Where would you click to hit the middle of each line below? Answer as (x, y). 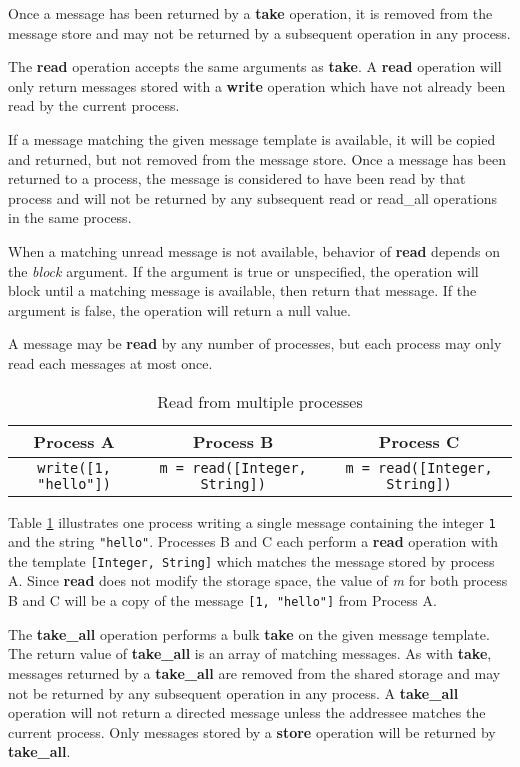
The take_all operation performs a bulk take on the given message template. (249, 633)
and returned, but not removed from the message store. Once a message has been (257, 158)
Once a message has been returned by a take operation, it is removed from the (250, 13)
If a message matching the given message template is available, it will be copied (252, 138)
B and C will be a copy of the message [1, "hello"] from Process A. (222, 600)
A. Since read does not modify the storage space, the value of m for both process (258, 580)
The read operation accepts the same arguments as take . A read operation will (255, 66)
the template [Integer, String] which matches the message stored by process (251, 560)
